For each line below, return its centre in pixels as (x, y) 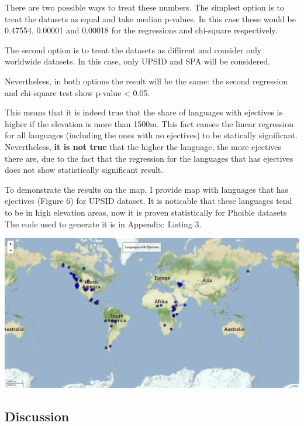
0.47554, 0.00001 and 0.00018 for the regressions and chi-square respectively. (141, 30)
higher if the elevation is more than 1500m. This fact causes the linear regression (149, 123)
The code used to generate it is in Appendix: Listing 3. (103, 224)
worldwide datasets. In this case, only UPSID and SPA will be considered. (138, 61)
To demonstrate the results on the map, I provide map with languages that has (147, 189)
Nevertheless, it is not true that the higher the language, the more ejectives (143, 146)
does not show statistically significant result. (84, 170)
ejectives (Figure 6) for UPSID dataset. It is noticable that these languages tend (148, 201)
